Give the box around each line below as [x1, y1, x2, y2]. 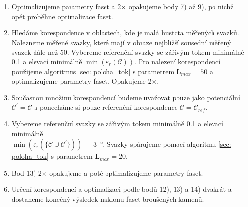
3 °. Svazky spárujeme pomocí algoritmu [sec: [93, 139, 231, 149]
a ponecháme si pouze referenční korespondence [34, 102, 178, 112]
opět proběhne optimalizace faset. [11, 11, 113, 21]
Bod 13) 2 [11, 167, 42, 177]
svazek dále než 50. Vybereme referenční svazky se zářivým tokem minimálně [11, 47, 244, 57]
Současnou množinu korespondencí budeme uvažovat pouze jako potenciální [11, 92, 240, 102]
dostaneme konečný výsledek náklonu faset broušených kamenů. [11, 193, 204, 204]
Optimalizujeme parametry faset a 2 [11, 1, 121, 11]
